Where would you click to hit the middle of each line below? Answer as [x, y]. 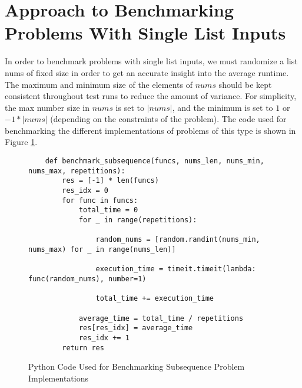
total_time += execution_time [155, 299]
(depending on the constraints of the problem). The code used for [168, 119]
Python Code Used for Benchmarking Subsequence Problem [137, 366]
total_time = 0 [108, 210]
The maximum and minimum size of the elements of [99, 84]
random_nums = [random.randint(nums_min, [178, 240]
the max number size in [47, 107]
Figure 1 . [21, 142]
